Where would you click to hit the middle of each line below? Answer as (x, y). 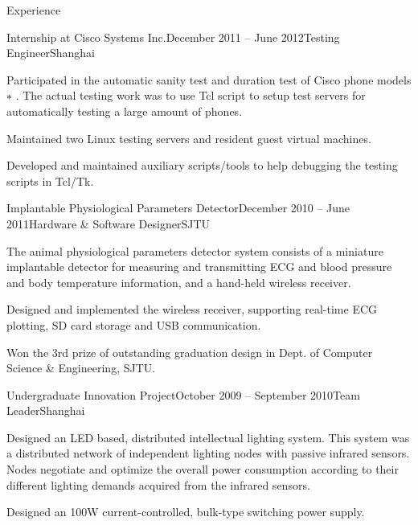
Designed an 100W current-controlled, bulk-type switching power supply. (186, 512)
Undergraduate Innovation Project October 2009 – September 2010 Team (183, 394)
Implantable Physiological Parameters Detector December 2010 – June (178, 208)
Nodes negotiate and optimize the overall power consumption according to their (203, 469)
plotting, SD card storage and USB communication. (134, 324)
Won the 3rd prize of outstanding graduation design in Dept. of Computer (190, 352)
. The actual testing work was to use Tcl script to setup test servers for (191, 95)
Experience (34, 10)
